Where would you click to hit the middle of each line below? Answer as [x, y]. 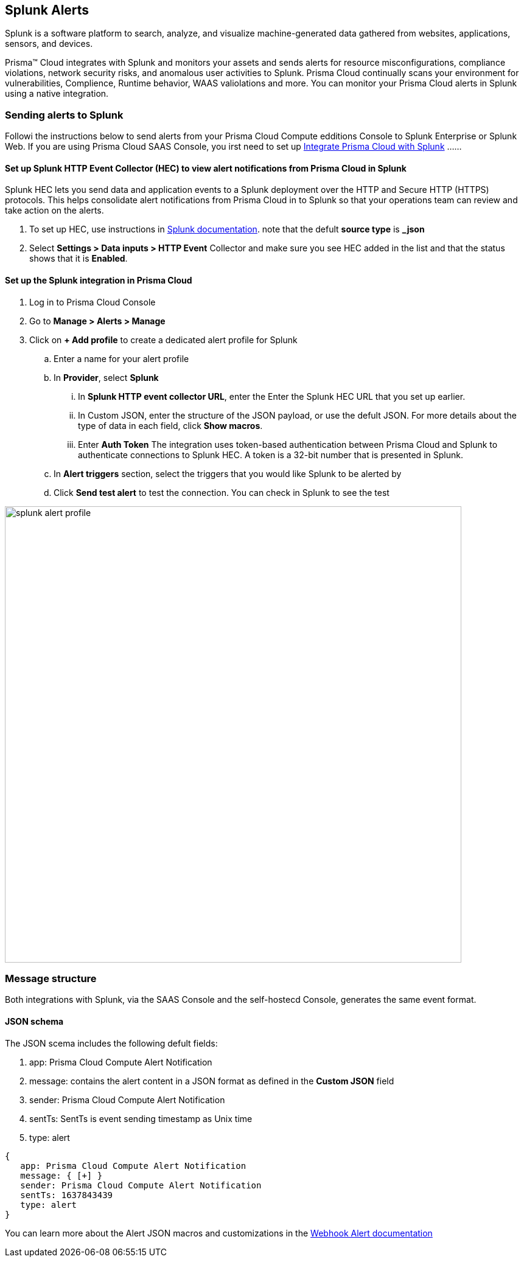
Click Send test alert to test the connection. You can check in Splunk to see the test [222, 492]
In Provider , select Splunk [106, 377]
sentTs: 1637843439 [67, 1195]
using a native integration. [57, 94]
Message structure [51, 978]
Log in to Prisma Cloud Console [93, 302]
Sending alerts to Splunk [64, 115]
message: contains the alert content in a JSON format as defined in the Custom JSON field [212, 1081]
